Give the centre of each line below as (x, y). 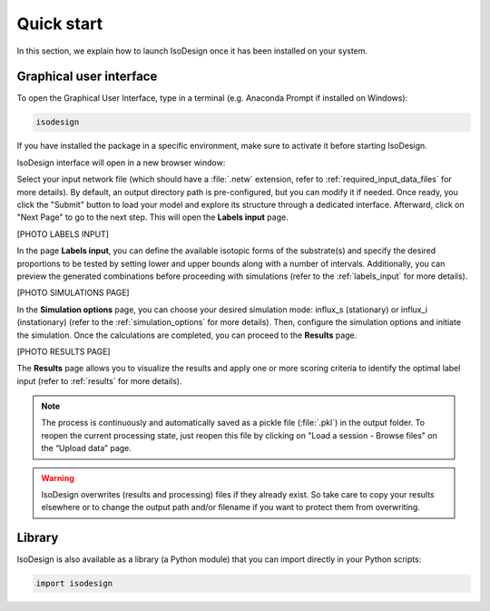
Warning (58, 478)
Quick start (60, 24)
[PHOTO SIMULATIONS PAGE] (73, 293)
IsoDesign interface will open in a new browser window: (121, 163)
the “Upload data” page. (86, 448)
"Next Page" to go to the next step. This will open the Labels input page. (153, 217)
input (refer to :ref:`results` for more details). (99, 380)
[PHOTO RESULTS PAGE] (64, 351)
